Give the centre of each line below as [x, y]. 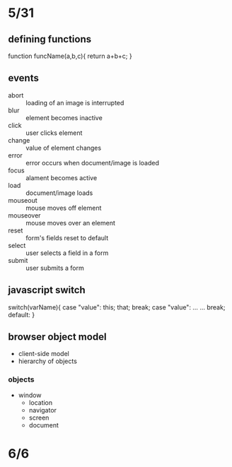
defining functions [50, 39]
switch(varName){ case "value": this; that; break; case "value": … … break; [117, 307]
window [30, 395]
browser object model [57, 337]
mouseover [24, 215]
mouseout [23, 200]
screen [39, 418]
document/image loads [59, 193]
